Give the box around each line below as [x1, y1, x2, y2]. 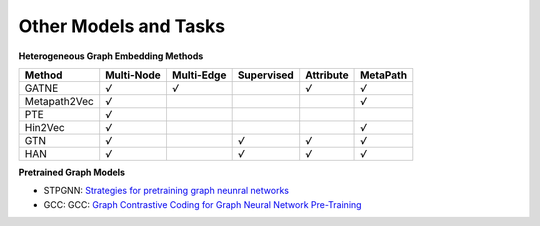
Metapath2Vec [24, 94, 94, 108]
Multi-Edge [171, 68, 227, 82]
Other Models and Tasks [18, 15, 225, 37]
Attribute [305, 68, 349, 82]
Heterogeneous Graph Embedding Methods [18, 50, 204, 62]
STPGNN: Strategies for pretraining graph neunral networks [43, 185, 290, 197]
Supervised [237, 68, 294, 82]
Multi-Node [105, 68, 162, 82]
